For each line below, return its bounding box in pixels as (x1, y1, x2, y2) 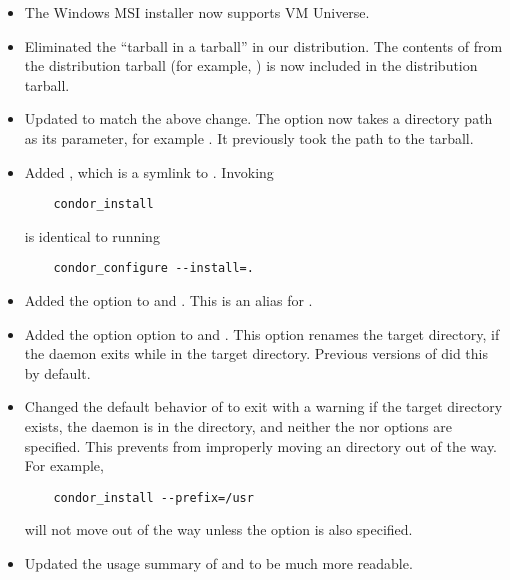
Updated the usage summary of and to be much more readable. (24, 553, 413, 574)
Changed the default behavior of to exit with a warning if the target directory (24, 396, 503, 417)
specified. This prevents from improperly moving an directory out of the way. (24, 435, 498, 456)
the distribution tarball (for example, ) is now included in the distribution (24, 55, 478, 76)
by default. (24, 362, 91, 383)
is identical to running (24, 225, 160, 246)
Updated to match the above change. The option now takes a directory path (24, 108, 493, 129)
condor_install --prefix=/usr (53, 490, 254, 505)
